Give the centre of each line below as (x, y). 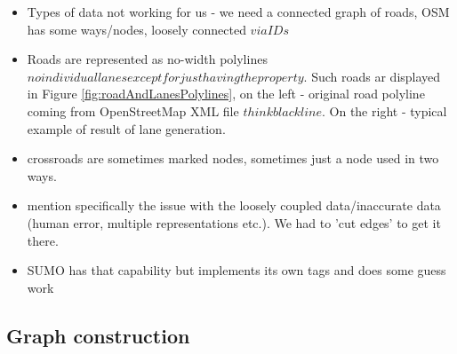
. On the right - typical (385, 110)
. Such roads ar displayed (372, 76)
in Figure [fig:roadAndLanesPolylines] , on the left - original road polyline (226, 94)
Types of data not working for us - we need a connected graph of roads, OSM (238, 12)
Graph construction (98, 335)
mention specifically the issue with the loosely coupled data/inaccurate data (234, 205)
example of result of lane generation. (126, 128)
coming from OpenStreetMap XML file (133, 110)
